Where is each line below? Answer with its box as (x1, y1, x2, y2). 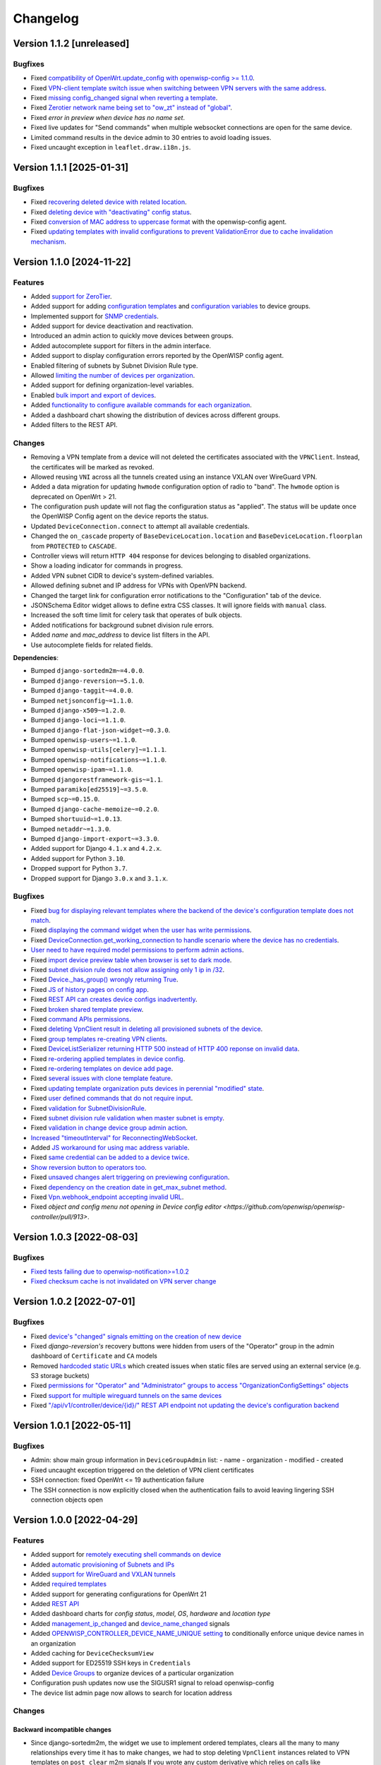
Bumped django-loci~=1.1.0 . (30, 716, 126, 724)
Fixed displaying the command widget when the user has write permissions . (30, 926, 252, 935)
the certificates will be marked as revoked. (30, 462, 155, 471)
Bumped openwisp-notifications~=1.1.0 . (30, 755, 167, 764)
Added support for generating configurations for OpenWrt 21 (30, 1589, 207, 1598)
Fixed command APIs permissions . (30, 1015, 132, 1023)
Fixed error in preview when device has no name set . (30, 113, 186, 121)
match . (30, 916, 51, 925)
